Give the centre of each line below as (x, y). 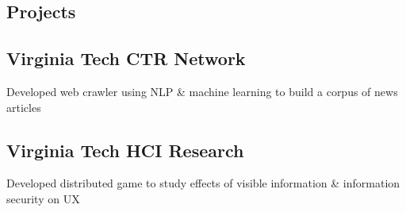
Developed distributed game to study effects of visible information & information (203, 183)
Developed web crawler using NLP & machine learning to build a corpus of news (202, 91)
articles (24, 107)
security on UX (43, 198)
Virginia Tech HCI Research (125, 150)
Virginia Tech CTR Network (126, 58)
